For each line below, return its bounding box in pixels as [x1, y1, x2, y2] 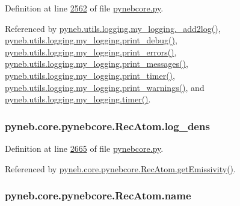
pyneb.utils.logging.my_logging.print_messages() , [5, 57, 188, 70]
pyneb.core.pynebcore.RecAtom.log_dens [5, 118, 210, 133]
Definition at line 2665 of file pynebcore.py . [5, 142, 164, 154]
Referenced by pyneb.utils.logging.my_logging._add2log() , [5, 22, 221, 34]
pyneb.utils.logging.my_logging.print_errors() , [5, 45, 177, 58]
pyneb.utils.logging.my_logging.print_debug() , [5, 34, 177, 46]
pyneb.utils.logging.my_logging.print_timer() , [5, 69, 175, 81]
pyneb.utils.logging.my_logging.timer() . [5, 93, 151, 105]
